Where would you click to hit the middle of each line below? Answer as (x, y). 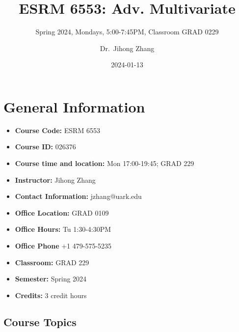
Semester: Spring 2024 (51, 279)
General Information (74, 106)
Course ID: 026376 (45, 147)
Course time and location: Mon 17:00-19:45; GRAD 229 (105, 163)
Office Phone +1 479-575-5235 (63, 246)
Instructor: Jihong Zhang (55, 180)
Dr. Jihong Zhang (127, 48)
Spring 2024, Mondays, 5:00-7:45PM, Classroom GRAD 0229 (127, 32)
